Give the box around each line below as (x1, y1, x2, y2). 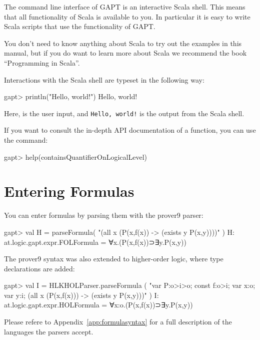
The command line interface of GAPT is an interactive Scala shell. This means (4, 2, 245, 12)
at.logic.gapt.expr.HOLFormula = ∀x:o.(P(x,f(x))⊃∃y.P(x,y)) (4, 299, 193, 310)
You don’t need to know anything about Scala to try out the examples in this (4, 38, 242, 48)
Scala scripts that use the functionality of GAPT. (4, 21, 155, 32)
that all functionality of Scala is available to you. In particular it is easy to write (4, 11, 250, 22)
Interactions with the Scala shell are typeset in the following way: (4, 74, 204, 85)
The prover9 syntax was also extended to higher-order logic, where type (4, 253, 223, 264)
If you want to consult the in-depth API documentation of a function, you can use (4, 125, 256, 135)
